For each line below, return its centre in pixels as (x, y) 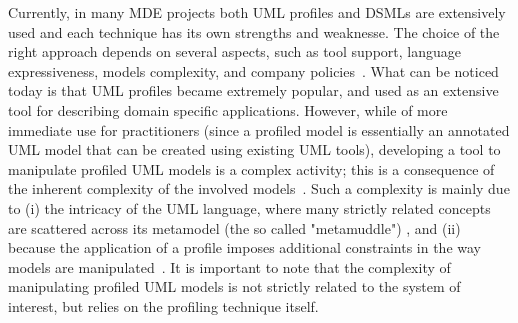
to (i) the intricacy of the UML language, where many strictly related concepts (249, 207)
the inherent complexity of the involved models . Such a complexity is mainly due (259, 188)
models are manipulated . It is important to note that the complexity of (229, 266)
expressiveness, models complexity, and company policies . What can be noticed (253, 70)
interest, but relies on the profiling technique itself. (163, 305)
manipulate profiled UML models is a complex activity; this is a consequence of (251, 168)
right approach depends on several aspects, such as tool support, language (234, 51)
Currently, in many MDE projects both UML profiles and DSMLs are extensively (257, 12)
